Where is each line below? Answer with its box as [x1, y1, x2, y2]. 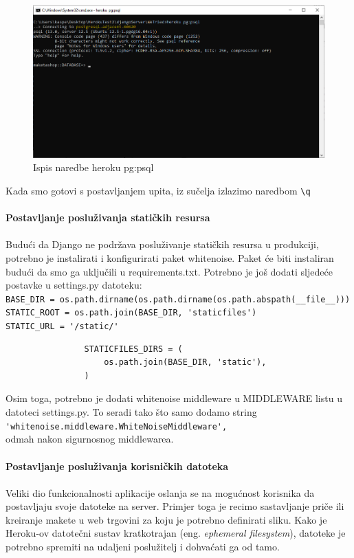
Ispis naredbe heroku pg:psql [33, 160, 154, 175]
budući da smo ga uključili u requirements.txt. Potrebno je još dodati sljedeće [5, 264, 333, 278]
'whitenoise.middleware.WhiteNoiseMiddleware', [5, 421, 228, 432]
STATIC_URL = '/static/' [5, 322, 119, 332]
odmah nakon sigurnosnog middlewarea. [5, 432, 174, 446]
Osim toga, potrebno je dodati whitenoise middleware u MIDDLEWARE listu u [5, 391, 342, 405]
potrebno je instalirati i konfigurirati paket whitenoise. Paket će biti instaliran [5, 250, 334, 265]
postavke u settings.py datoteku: [5, 278, 142, 292]
